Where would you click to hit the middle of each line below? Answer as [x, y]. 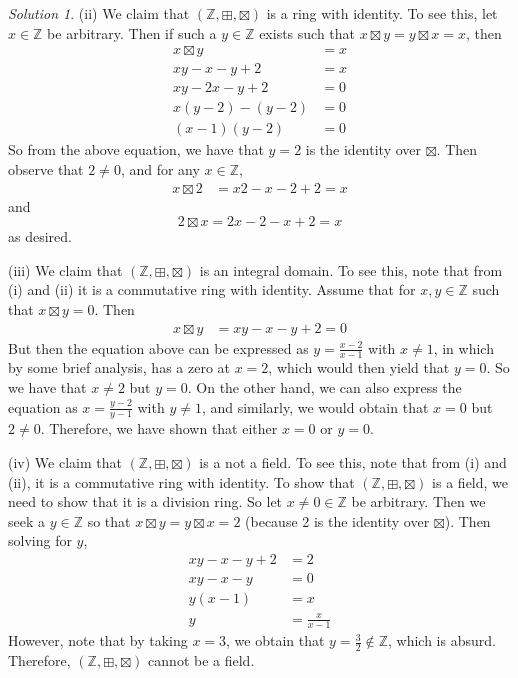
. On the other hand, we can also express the [324, 386]
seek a [27, 520]
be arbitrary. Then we [418, 501]
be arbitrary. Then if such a [132, 32]
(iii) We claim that [65, 269]
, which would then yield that [359, 367]
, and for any [160, 168]
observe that [46, 168]
